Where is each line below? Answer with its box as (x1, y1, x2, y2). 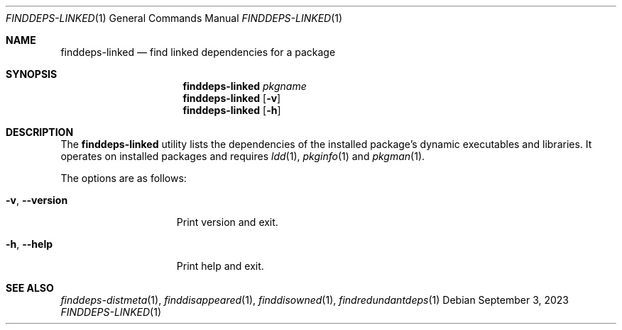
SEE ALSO (6, 282, 54, 294)
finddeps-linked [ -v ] (182, 92, 281, 104)
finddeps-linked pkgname (182, 80, 307, 92)
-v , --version (6, 194, 68, 206)
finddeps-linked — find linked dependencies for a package (60, 46, 336, 58)
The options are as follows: (60, 172, 187, 184)
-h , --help (6, 238, 53, 250)
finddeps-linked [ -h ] (182, 104, 281, 116)
